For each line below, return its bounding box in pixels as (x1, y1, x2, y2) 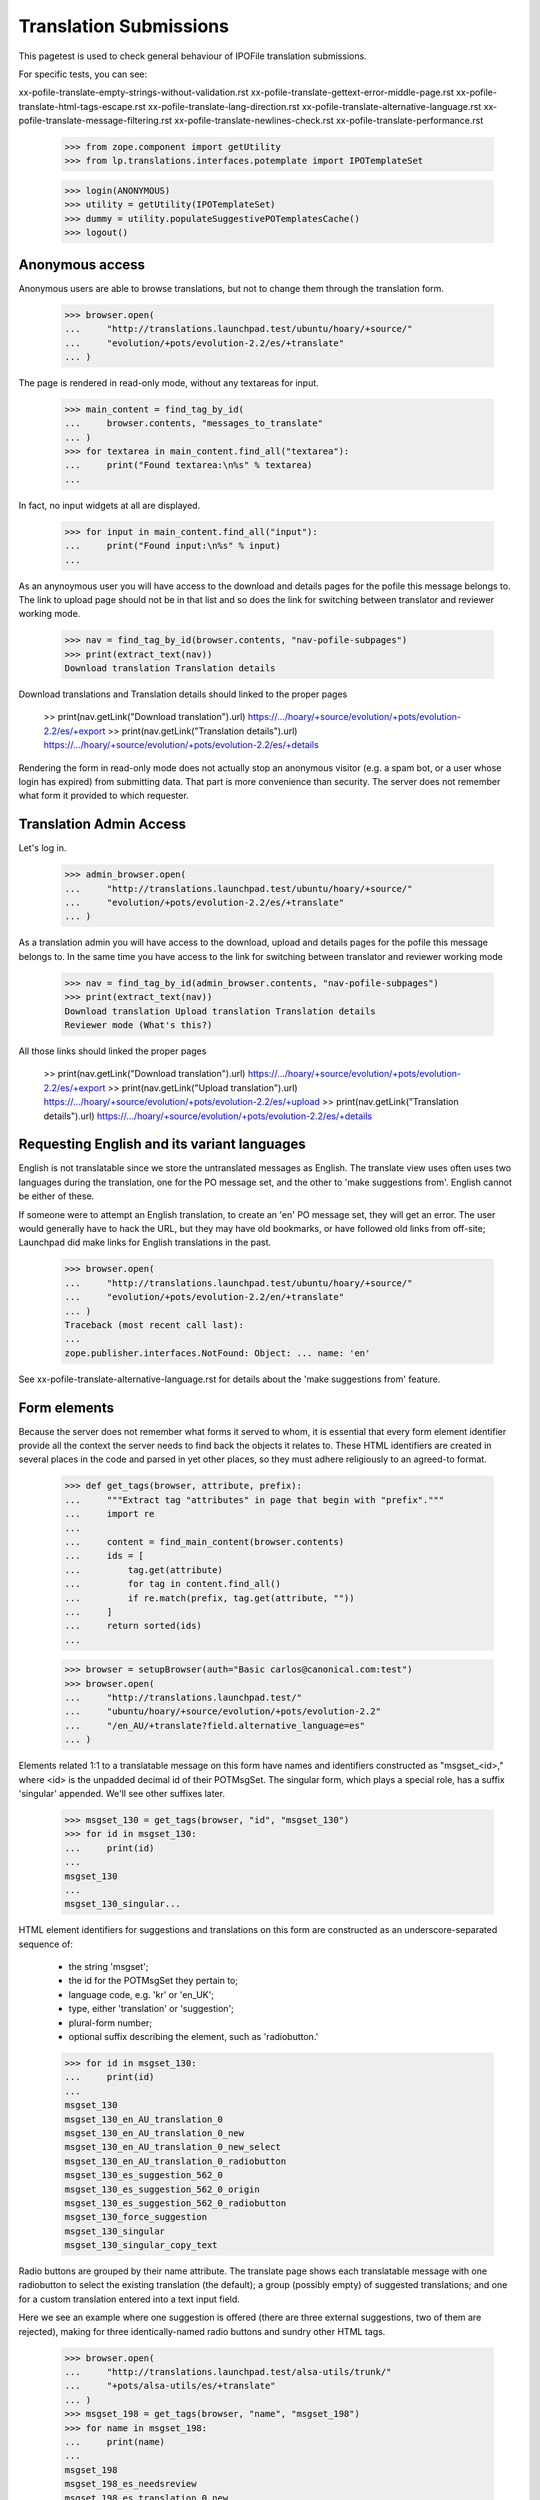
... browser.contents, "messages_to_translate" (64, 418, 324, 429)
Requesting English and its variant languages (18, 1136, 306, 1153)
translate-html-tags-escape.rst (18, 100, 147, 112)
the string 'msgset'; (68, 1961, 149, 1973)
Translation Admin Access (18, 816, 187, 833)
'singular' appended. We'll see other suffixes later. (18, 1788, 225, 1799)
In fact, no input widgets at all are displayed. (18, 499, 201, 511)
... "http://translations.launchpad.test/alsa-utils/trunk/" (64, 2366, 392, 2378)
